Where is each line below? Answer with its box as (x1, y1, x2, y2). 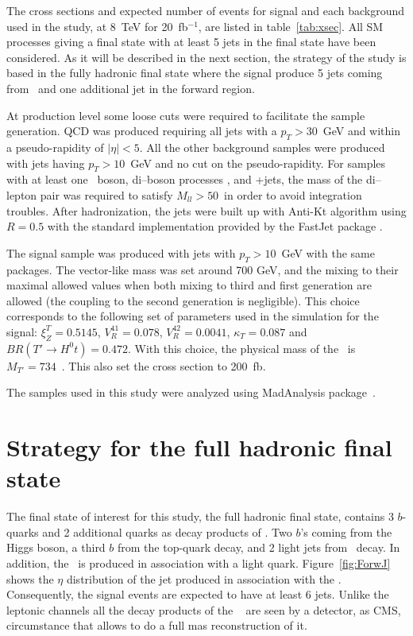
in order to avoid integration (224, 186, 362, 203)
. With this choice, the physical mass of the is (127, 339, 356, 356)
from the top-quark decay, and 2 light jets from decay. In (118, 539, 400, 556)
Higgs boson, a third (6, 539, 106, 556)
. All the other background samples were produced (139, 138, 385, 155)
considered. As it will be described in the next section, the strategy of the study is (6, 48, 407, 65)
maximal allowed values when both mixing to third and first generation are (6, 277, 372, 293)
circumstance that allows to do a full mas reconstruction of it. (6, 617, 307, 634)
